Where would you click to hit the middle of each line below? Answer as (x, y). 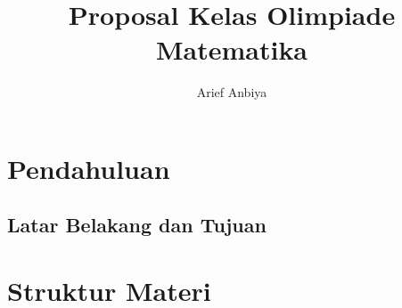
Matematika (232, 49)
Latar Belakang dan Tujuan (137, 225)
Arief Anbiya (232, 92)
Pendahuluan (89, 168)
